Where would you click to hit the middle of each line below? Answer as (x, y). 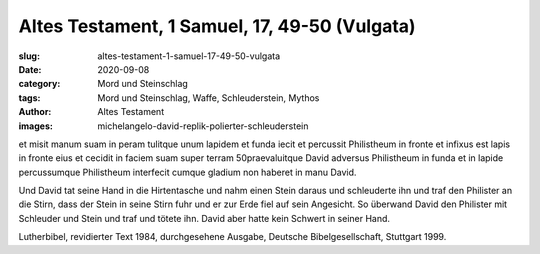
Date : (30, 69)
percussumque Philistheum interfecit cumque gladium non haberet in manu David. (187, 172)
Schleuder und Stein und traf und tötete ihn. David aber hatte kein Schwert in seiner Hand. (204, 218)
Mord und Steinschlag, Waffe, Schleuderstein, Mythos (208, 97)
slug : (29, 56)
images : (36, 126)
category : (39, 84)
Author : (35, 112)
